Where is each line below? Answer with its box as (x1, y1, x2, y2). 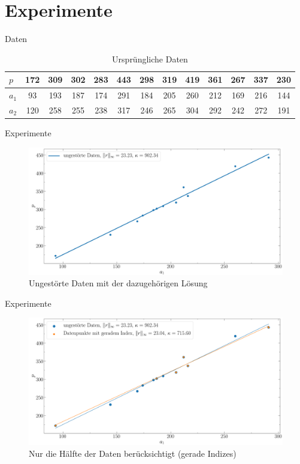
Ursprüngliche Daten (112, 52, 188, 65)
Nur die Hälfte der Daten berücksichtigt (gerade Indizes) (29, 447, 237, 460)
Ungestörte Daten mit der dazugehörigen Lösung (29, 277, 208, 289)
